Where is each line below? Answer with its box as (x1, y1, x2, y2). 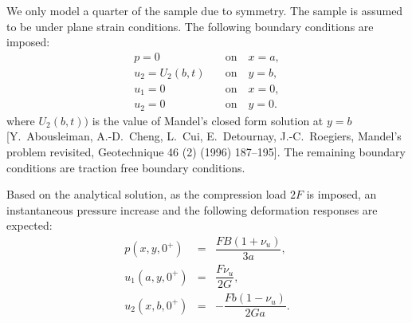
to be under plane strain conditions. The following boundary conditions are (6, 18, 374, 34)
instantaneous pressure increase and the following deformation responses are (6, 201, 378, 218)
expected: (6, 217, 53, 234)
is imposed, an (306, 186, 377, 203)
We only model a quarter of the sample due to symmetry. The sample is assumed (6, 2, 403, 18)
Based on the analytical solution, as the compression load (6, 186, 287, 203)
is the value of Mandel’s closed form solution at (92, 112, 324, 128)
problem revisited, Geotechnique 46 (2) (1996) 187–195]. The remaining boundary (6, 144, 406, 160)
